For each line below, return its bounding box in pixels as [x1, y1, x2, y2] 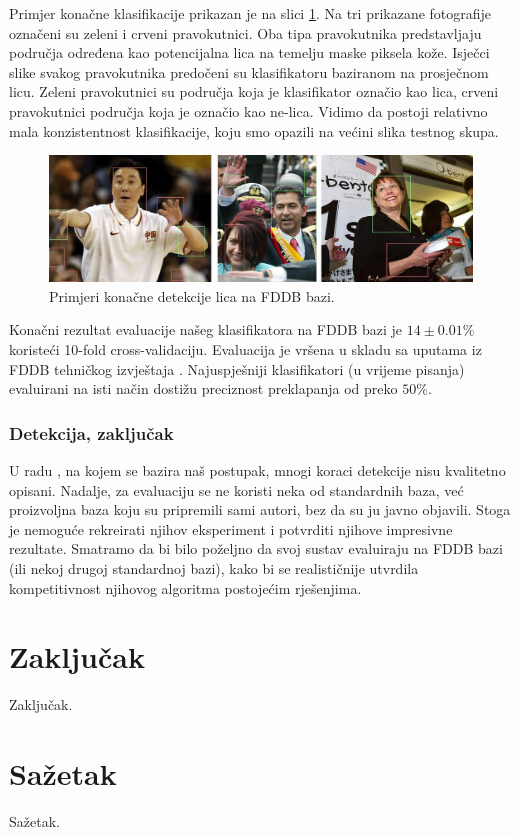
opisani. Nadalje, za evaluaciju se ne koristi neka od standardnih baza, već [9, 479, 464, 500]
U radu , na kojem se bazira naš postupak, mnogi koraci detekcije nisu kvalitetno [9, 460, 506, 481]
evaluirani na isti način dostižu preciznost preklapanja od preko [9, 378, 398, 399]
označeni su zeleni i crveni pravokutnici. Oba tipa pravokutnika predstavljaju [9, 22, 482, 43]
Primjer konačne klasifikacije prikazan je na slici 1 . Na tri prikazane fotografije [9, 3, 492, 23]
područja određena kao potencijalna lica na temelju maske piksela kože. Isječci [9, 42, 490, 63]
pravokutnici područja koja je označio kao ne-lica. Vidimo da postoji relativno [9, 100, 488, 121]
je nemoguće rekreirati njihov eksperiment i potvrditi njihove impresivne [9, 518, 453, 539]
